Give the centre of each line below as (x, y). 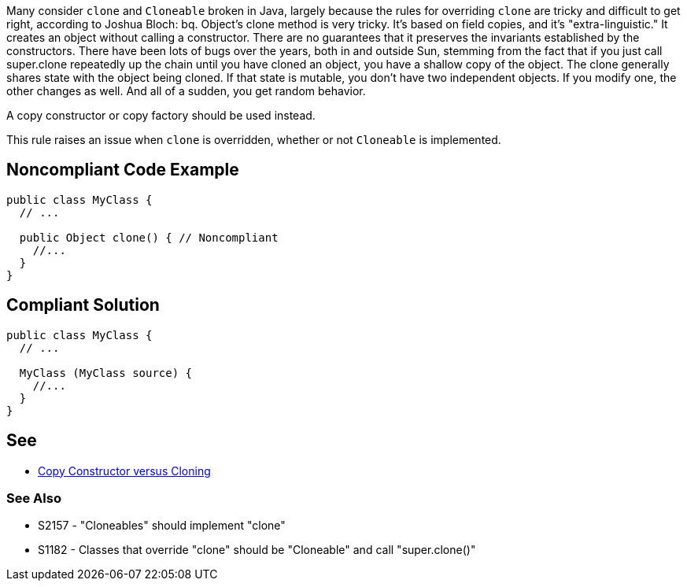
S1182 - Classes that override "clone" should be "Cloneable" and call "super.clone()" (257, 550)
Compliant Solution (83, 305)
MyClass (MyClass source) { (106, 373)
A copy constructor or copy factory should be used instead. (161, 115)
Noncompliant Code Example (123, 170)
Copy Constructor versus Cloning (124, 471)
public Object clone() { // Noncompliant (149, 237)
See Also (34, 498)
